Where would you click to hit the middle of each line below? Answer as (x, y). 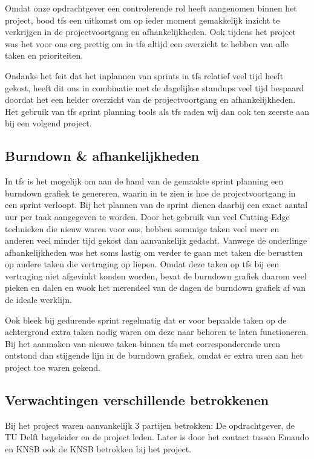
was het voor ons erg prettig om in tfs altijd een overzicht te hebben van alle (147, 43)
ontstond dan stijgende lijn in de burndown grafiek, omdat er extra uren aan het (154, 355)
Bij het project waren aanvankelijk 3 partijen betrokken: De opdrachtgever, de (150, 425)
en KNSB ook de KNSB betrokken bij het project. (98, 449)
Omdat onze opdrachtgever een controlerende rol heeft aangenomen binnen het (151, 8)
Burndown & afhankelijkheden (102, 156)
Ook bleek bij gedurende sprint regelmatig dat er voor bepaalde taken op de (146, 320)
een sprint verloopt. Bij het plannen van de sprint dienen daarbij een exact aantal (156, 205)
